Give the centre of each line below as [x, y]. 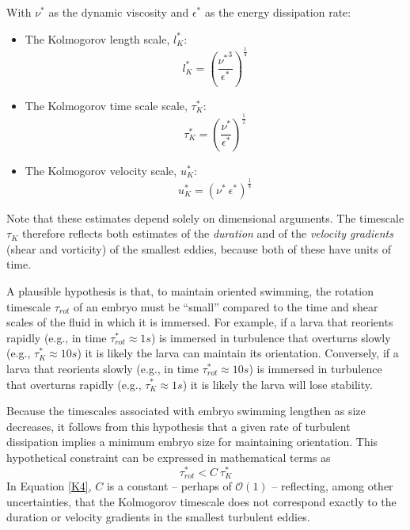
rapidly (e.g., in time [57, 337]
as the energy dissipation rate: [278, 12]
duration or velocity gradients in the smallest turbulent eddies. [158, 517]
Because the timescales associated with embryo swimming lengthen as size [186, 411]
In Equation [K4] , [49, 486]
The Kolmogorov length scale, [97, 38]
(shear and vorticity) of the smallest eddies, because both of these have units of [199, 248]
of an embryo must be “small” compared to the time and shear [226, 306]
